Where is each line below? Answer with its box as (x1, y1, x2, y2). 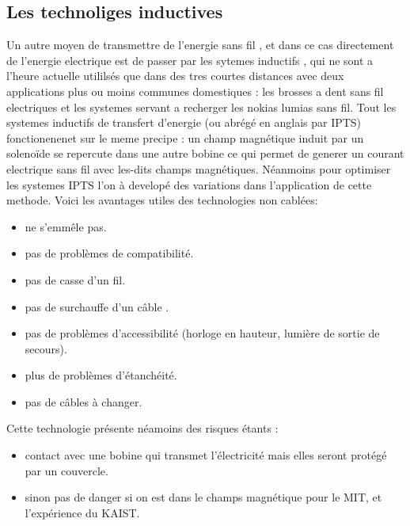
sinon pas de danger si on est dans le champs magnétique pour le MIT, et (25, 489, 382, 505)
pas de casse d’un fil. (25, 271, 126, 288)
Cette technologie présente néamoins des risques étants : (6, 420, 279, 436)
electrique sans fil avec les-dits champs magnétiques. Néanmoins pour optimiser (6, 160, 391, 177)
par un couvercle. (25, 462, 108, 478)
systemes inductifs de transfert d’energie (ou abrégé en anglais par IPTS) (6, 114, 362, 131)
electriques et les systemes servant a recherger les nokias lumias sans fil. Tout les (6, 98, 397, 115)
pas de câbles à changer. (25, 393, 142, 410)
